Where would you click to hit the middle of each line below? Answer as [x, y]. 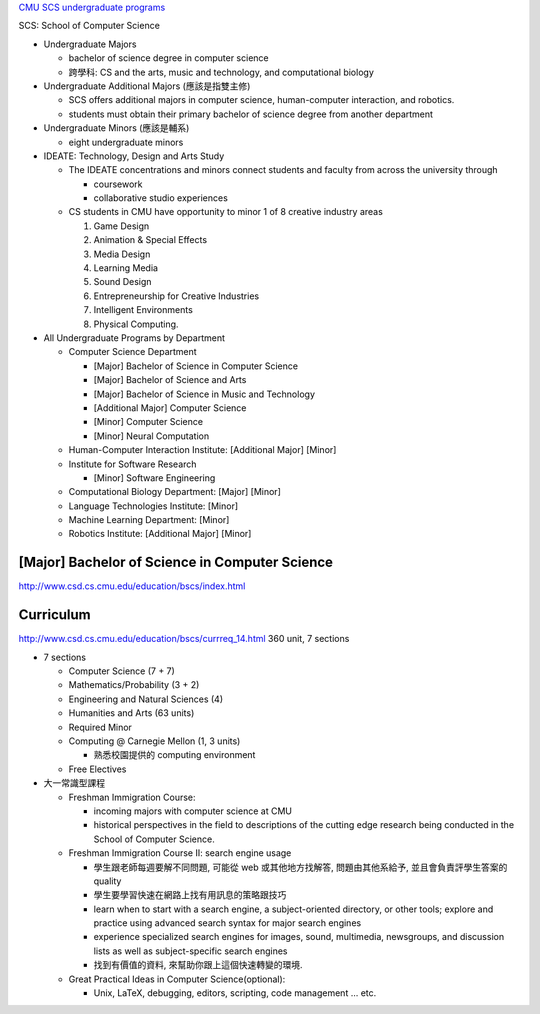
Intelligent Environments [143, 310]
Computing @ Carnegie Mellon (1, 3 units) [154, 741]
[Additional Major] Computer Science [170, 407]
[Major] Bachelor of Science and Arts [170, 380]
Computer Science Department [132, 352]
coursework [118, 184]
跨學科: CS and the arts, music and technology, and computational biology [221, 72]
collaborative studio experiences [161, 198]
